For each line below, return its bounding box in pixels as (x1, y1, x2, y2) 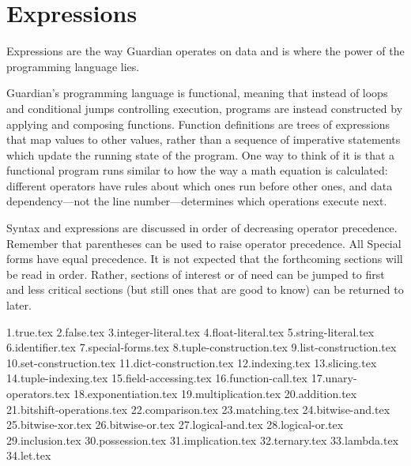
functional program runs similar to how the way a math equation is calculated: (6, 162, 388, 179)
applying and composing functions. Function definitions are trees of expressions (6, 115, 390, 132)
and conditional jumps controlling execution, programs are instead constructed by (6, 100, 403, 116)
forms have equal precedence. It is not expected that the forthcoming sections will (6, 250, 403, 267)
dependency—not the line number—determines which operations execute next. (6, 193, 387, 209)
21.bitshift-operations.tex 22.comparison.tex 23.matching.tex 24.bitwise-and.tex (6, 400, 390, 417)
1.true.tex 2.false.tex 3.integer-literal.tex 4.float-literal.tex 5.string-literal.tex (6, 323, 375, 340)
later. (6, 297, 32, 314)
